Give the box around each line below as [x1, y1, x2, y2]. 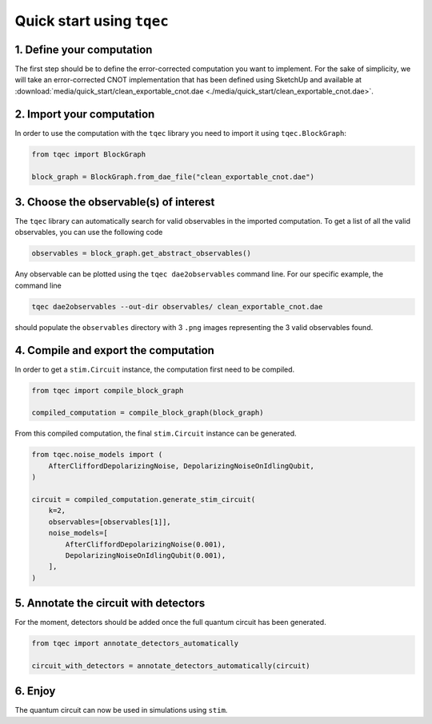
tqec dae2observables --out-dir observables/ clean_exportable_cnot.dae [31, 302, 323, 311]
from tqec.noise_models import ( [31, 450, 163, 459]
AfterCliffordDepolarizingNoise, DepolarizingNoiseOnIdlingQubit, [48, 461, 315, 471]
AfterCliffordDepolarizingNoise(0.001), [65, 539, 226, 549]
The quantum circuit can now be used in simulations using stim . [14, 706, 228, 715]
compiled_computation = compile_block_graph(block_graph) [31, 408, 264, 417]
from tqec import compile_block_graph [31, 386, 184, 395]
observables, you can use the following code [14, 228, 163, 237]
